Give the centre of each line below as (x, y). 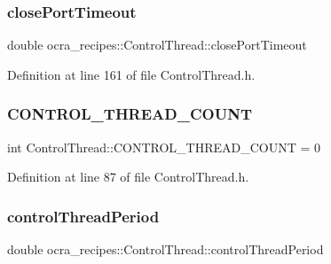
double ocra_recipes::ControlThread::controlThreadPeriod (165, 249)
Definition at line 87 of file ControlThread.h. (128, 177)
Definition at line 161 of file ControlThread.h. (131, 74)
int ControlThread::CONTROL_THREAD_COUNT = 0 (164, 147)
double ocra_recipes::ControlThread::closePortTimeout (157, 45)
